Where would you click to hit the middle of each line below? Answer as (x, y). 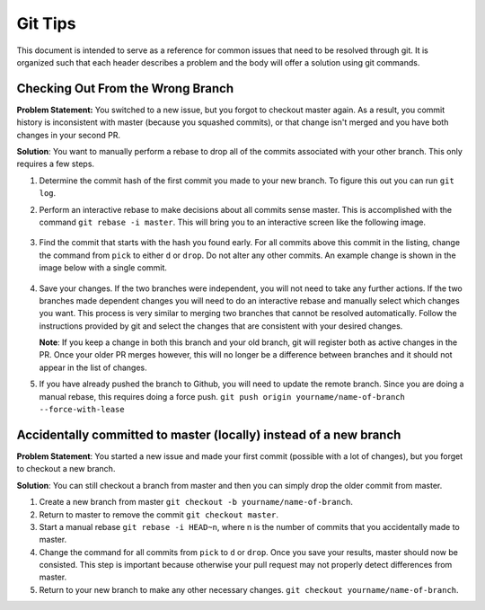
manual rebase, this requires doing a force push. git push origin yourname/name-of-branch (222, 396)
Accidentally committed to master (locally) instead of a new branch (209, 434)
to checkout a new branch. (66, 469)
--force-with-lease (82, 410)
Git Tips (46, 23)
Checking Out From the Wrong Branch (125, 88)
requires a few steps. (55, 164)
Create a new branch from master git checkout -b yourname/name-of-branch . (196, 502)
